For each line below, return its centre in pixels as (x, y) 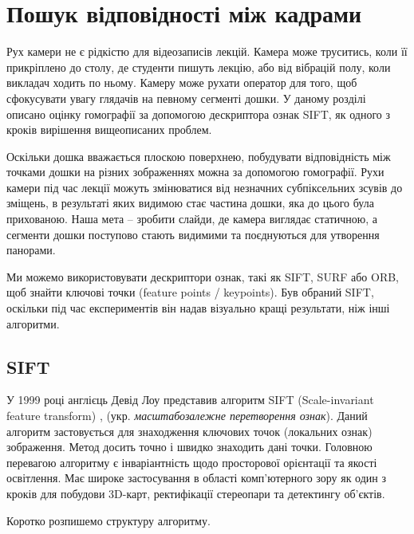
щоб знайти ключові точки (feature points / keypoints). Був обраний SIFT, (190, 292)
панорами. (31, 250)
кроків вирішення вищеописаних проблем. (109, 130)
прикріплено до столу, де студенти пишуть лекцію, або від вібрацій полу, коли (199, 67)
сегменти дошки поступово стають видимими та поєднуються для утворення (193, 234)
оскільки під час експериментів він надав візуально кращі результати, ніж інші (198, 308)
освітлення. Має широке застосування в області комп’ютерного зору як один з (197, 478)
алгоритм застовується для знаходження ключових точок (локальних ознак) (189, 431)
